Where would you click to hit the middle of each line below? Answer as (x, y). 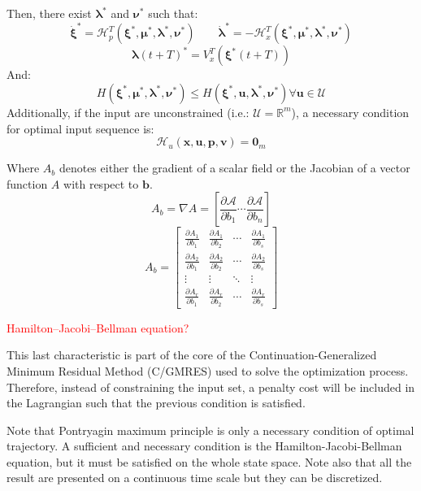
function (27, 183)
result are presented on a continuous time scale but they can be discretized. (195, 478)
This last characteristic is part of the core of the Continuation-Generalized (192, 355)
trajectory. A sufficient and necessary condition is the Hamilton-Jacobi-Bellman (204, 446)
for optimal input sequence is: (80, 128)
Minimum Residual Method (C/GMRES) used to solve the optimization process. (208, 370)
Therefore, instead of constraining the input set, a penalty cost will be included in (211, 387)
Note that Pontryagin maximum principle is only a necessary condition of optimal (210, 430)
